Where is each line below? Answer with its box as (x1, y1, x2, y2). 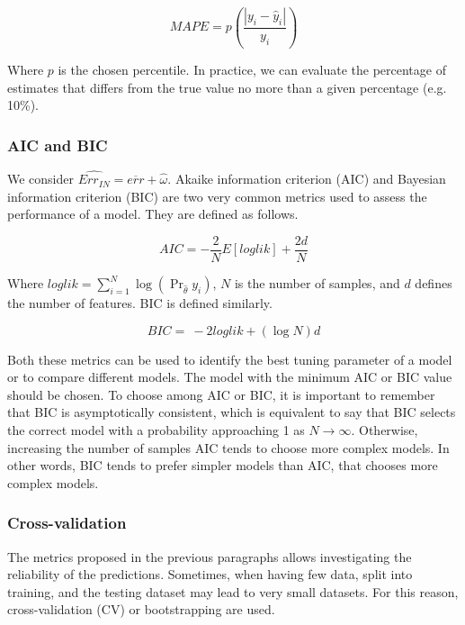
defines (415, 274, 452, 292)
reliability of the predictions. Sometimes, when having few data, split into (7, 565, 413, 584)
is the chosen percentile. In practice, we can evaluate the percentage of (58, 59, 446, 78)
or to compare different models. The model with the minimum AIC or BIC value (7, 367, 452, 386)
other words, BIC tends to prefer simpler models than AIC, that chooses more (7, 456, 438, 475)
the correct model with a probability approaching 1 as (7, 420, 305, 439)
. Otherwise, (351, 420, 418, 439)
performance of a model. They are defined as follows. (7, 204, 299, 223)
